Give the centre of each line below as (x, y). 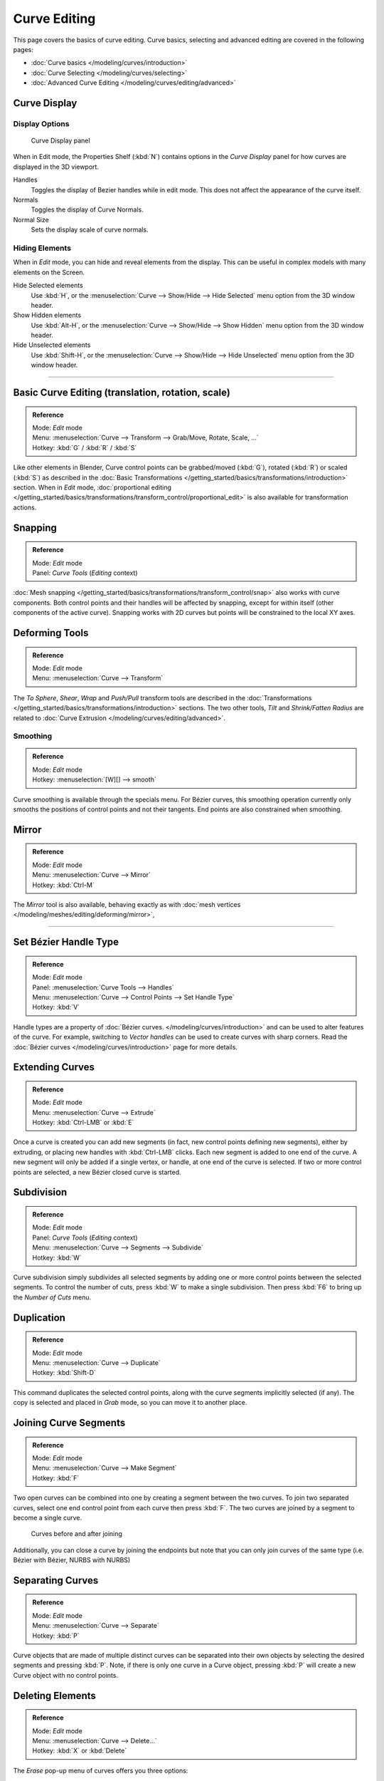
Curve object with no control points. (66, 1675)
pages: (23, 49)
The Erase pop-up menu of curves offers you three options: (101, 1770)
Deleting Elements (54, 1696)
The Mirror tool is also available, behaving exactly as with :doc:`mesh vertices (127, 904)
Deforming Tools (51, 633)
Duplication (39, 1318)
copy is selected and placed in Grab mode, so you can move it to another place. (130, 1403)
